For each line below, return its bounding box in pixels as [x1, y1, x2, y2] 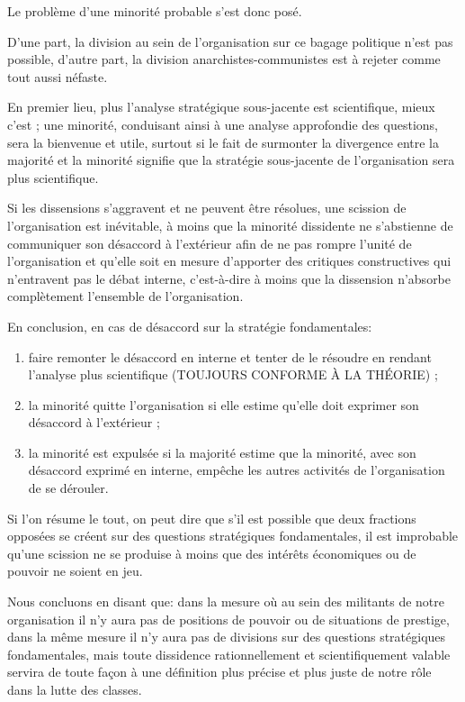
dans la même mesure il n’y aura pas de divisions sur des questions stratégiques [7, 627, 446, 646]
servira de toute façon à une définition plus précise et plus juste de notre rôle [7, 662, 432, 681]
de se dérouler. [28, 479, 109, 497]
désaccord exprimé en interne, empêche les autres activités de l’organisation [28, 460, 445, 479]
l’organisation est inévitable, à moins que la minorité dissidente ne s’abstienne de [7, 215, 453, 234]
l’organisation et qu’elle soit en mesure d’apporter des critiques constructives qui [7, 251, 452, 270]
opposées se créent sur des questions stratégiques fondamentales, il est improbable [7, 526, 459, 545]
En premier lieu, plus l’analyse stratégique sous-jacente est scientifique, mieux [7, 97, 435, 116]
